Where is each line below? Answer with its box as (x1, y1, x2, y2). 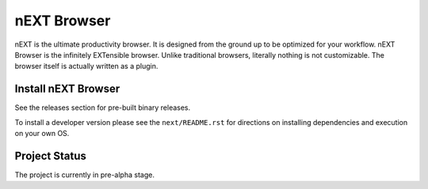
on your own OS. (14, 129, 70, 138)
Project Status (14, 149, 87, 162)
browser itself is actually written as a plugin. (14, 62, 159, 71)
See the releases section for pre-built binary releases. (14, 103, 191, 112)
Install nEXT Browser (14, 82, 120, 96)
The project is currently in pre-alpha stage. (14, 170, 155, 180)
